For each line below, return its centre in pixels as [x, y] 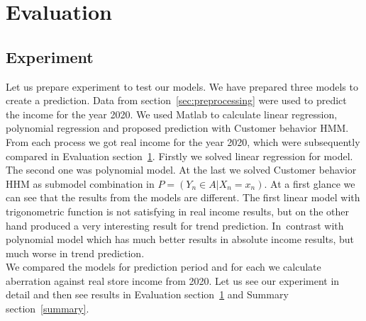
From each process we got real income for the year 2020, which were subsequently [183, 141]
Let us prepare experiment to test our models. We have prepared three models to [182, 86]
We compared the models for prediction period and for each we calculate [163, 267]
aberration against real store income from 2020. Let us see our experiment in [173, 280]
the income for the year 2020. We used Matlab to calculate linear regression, [172, 114]
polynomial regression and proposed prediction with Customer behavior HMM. [177, 128]
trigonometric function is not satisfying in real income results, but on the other [177, 211]
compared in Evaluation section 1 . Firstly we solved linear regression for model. [179, 156]
